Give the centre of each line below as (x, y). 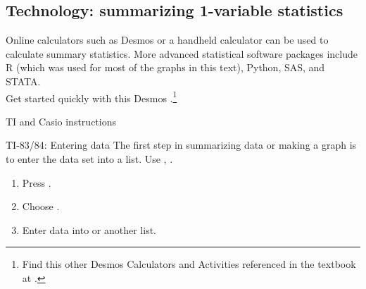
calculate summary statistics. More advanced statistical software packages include (182, 53)
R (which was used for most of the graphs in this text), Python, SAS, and (165, 67)
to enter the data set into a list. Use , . (89, 159)
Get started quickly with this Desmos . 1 (91, 97)
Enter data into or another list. (89, 229)
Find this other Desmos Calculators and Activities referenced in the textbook (189, 264)
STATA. (23, 81)
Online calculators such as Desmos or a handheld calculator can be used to (167, 40)
